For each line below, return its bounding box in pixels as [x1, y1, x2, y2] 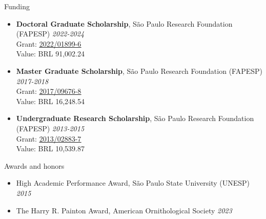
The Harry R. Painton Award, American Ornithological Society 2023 [16, 205, 232, 215]
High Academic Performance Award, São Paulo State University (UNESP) [16, 177, 250, 188]
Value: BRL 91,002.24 [16, 48, 85, 59]
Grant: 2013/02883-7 [16, 133, 81, 144]
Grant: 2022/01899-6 [16, 38, 81, 49]
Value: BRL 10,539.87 [16, 143, 85, 154]
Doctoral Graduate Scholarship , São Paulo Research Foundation [16, 18, 233, 29]
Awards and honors [4, 160, 65, 171]
